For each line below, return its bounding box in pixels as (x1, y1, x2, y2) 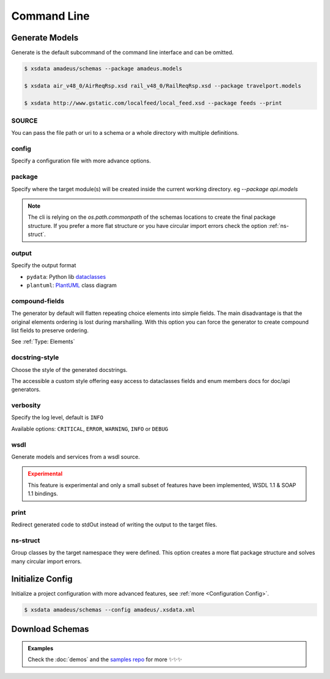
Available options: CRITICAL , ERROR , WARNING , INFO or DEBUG (11, 425, 169, 432)
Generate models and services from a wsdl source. (11, 453, 140, 461)
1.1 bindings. (28, 490, 58, 498)
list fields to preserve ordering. (11, 327, 89, 334)
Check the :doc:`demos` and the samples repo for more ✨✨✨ (28, 656, 183, 663)
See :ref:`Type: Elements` (11, 338, 75, 346)
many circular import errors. (11, 558, 82, 565)
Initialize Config (11, 574, 73, 584)
